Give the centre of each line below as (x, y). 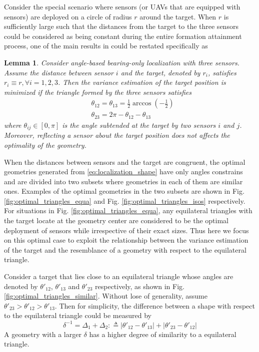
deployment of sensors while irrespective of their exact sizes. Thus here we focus (126, 230)
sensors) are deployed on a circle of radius (68, 16)
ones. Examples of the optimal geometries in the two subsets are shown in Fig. (124, 191)
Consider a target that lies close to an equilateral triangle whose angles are (119, 276)
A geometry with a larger (43, 334)
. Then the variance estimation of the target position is (142, 82)
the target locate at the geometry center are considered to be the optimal (116, 220)
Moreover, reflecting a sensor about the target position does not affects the (117, 135)
